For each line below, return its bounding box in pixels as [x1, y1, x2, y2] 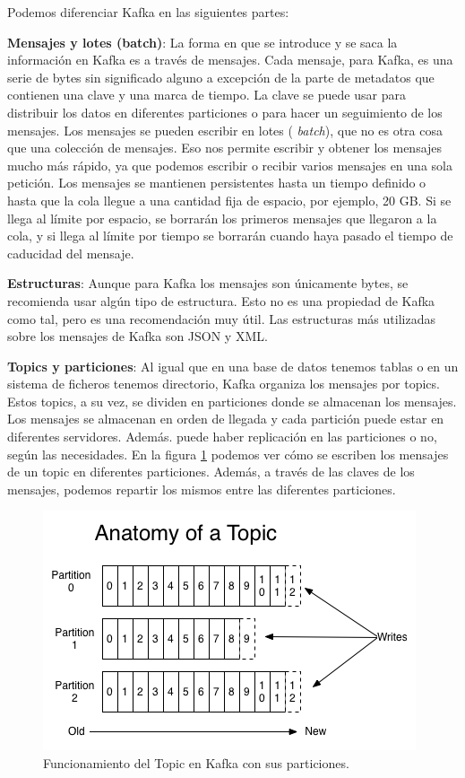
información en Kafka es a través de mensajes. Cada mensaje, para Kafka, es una [7, 50, 453, 69]
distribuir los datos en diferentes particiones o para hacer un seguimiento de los [7, 102, 443, 121]
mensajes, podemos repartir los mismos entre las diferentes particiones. [7, 479, 396, 498]
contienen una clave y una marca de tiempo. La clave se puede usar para [7, 85, 406, 104]
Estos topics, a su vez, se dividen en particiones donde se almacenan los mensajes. [7, 391, 457, 410]
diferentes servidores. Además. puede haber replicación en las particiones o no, [7, 427, 437, 446]
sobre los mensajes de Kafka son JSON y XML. [7, 327, 268, 345]
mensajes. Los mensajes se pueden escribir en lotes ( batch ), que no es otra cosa [7, 120, 443, 139]
